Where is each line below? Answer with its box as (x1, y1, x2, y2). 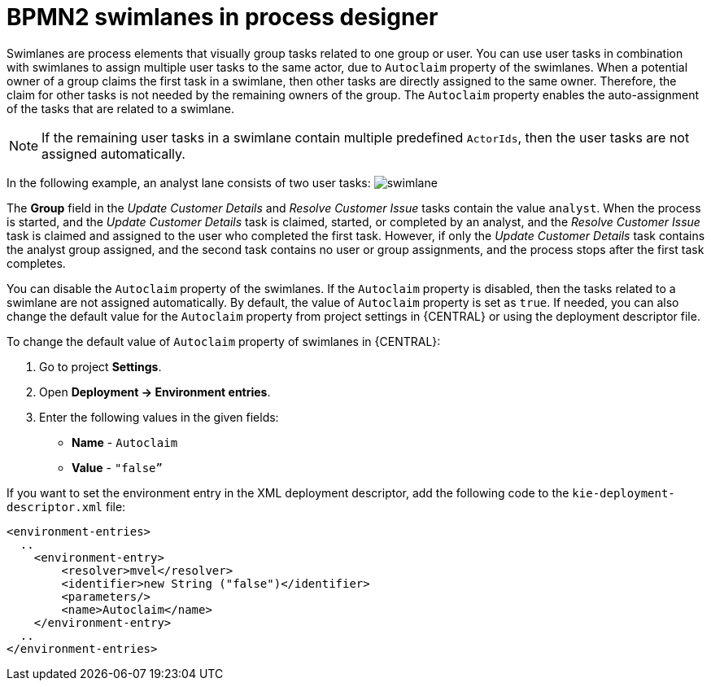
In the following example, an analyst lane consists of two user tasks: (7, 175, 371, 190)
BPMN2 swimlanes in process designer (7, 3, 438, 31)
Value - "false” (72, 460, 163, 475)
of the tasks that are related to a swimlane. (7, 101, 234, 116)
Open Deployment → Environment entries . (39, 384, 271, 399)
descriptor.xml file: (7, 499, 126, 514)
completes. (7, 256, 66, 270)
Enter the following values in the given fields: (39, 409, 279, 424)
